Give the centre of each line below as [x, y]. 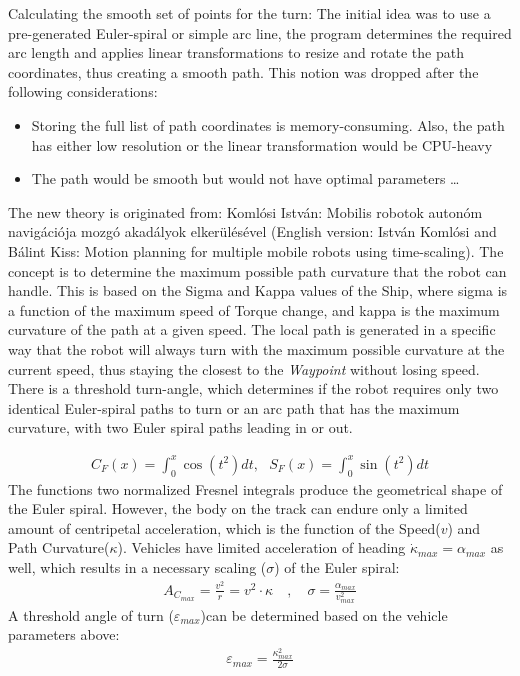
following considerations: [83, 91]
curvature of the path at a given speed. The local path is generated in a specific [252, 329]
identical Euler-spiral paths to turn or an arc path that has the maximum [234, 407]
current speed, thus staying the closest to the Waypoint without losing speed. [244, 368]
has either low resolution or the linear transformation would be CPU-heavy [262, 144]
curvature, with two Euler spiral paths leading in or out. [180, 427]
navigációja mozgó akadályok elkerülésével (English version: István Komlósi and [252, 231]
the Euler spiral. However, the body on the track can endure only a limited [238, 508]
